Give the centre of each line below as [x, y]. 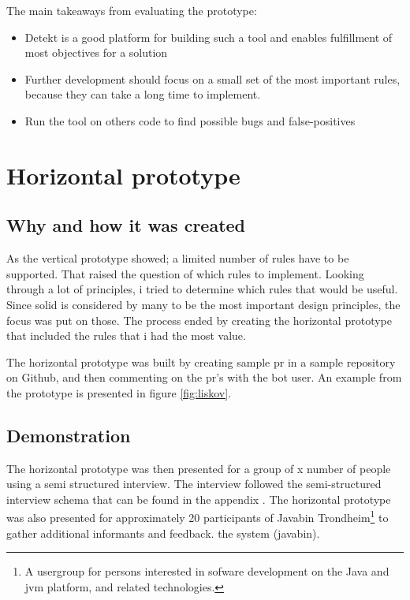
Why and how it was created [126, 225]
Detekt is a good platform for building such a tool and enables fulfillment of [209, 37]
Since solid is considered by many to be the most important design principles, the [203, 304]
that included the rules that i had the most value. [126, 335]
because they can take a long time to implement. [143, 94]
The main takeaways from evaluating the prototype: [132, 10]
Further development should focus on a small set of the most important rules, [212, 78]
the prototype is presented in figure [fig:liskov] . [119, 392]
